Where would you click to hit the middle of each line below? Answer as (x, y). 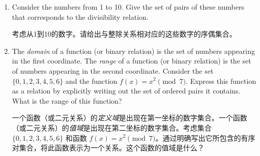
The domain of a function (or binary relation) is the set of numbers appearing (134, 51)
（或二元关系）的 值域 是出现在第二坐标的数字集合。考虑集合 (112, 127)
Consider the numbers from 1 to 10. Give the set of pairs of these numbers (128, 7)
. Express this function (221, 81)
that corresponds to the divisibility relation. (80, 17)
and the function (91, 81)
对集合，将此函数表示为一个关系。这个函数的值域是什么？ (108, 148)
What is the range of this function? (67, 100)
